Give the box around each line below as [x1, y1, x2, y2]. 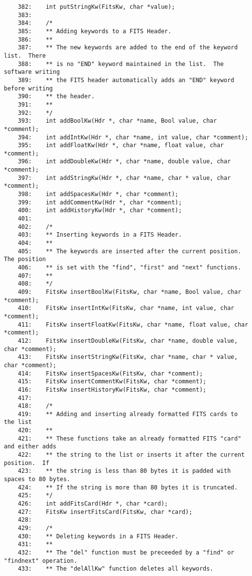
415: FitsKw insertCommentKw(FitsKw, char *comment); [18, 378, 207, 385]
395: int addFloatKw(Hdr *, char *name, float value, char [18, 142, 224, 149]
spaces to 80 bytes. [4, 476, 71, 483]
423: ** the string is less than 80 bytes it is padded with [18, 467, 231, 475]
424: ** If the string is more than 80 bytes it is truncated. [18, 484, 238, 491]
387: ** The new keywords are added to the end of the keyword [18, 44, 238, 51]
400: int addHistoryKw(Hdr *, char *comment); [18, 207, 182, 214]
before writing [4, 85, 53, 92]
